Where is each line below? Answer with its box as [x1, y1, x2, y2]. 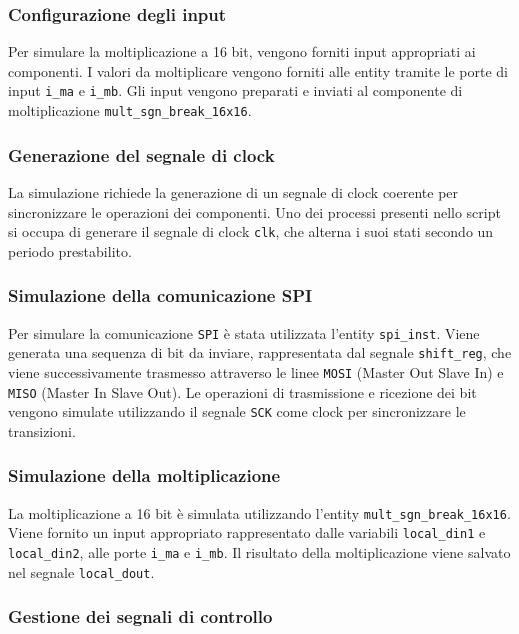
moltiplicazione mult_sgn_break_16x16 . [8, 100, 252, 121]
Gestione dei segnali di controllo [8, 604, 273, 629]
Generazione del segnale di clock [8, 142, 275, 167]
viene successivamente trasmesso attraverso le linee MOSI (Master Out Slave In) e [8, 361, 504, 382]
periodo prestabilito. [8, 240, 132, 261]
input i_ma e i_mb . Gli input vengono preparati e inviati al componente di [8, 80, 463, 101]
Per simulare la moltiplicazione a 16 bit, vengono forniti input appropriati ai [8, 41, 476, 62]
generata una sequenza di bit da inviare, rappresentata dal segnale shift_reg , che [8, 342, 512, 363]
